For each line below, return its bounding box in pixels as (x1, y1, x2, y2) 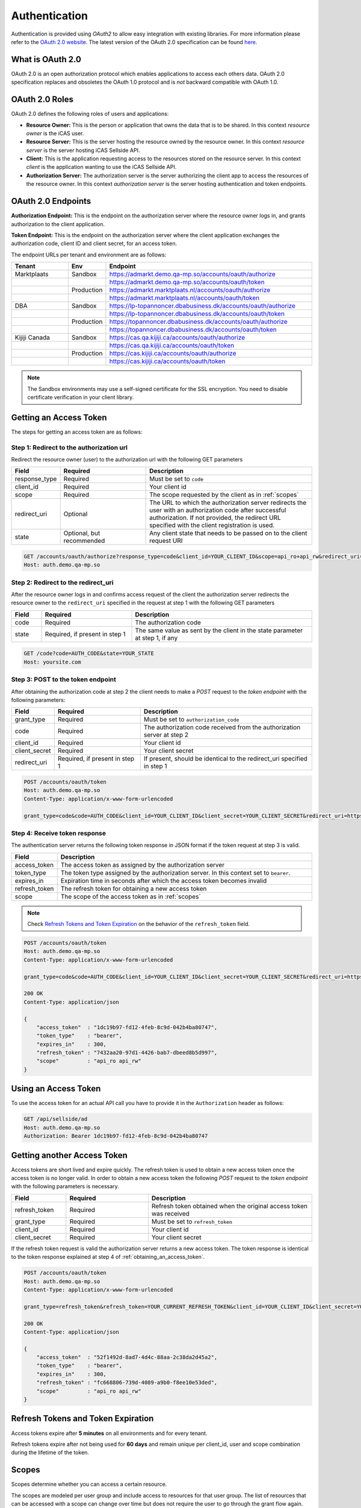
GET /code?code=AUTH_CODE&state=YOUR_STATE (23, 650, 155, 657)
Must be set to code (149, 475, 204, 483)
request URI (149, 537, 183, 545)
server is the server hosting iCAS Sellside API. (26, 147, 141, 154)
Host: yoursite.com (23, 658, 81, 665)
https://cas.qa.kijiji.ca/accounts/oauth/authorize (109, 334, 245, 342)
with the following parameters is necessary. (11, 1183, 120, 1190)
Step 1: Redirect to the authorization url (11, 443, 128, 452)
